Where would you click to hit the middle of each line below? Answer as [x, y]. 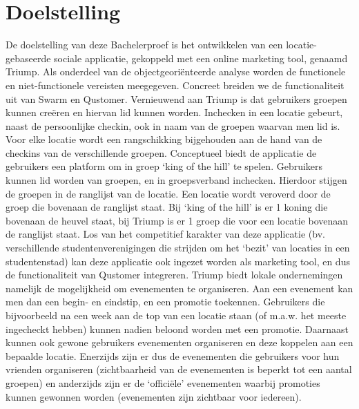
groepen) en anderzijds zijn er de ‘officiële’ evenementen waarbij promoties [163, 382]
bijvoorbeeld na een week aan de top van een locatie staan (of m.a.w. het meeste [176, 315]
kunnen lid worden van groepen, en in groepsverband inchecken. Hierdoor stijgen [176, 180]
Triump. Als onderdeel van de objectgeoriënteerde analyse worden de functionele [176, 72]
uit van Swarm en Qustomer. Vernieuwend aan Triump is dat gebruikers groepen [176, 98]
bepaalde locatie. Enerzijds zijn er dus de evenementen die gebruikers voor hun [173, 355]
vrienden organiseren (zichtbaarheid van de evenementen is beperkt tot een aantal [179, 369]
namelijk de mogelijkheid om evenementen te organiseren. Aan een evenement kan [179, 288]
